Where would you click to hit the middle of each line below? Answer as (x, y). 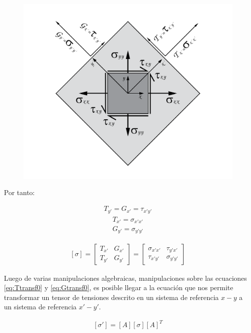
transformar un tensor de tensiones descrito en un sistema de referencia (111, 297)
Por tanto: (19, 192)
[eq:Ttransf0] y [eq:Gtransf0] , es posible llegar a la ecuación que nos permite (119, 287)
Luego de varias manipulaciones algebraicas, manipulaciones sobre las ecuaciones (125, 278)
